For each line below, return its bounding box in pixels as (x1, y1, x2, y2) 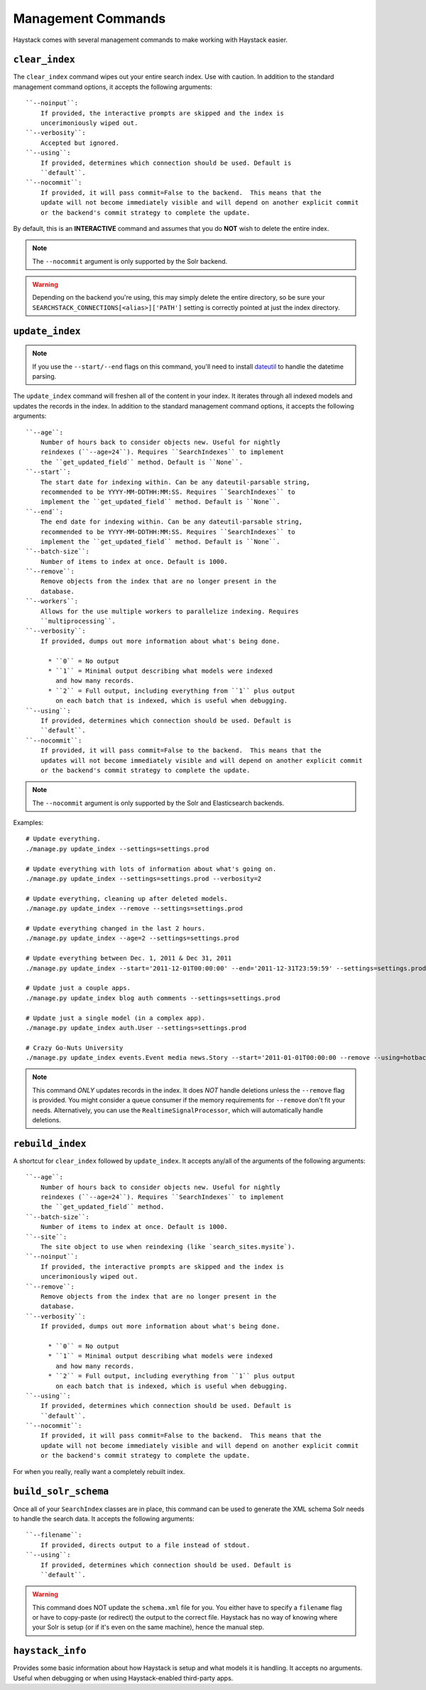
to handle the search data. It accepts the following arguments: (13, 1514, 195, 1523)
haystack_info (13, 1645, 87, 1657)
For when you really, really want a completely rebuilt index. (13, 1467, 185, 1475)
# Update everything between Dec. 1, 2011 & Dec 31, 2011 (26, 954, 232, 963)
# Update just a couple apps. (26, 984, 131, 992)
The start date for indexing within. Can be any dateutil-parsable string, (40, 478, 310, 486)
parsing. (32, 372, 57, 381)
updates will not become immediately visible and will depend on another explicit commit (40, 757, 363, 764)
